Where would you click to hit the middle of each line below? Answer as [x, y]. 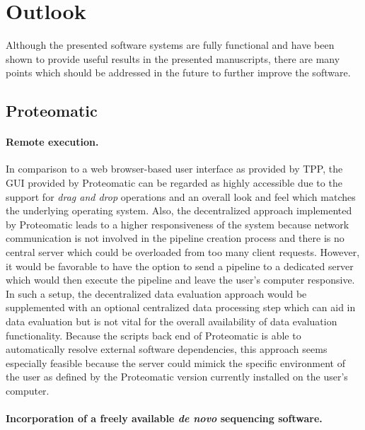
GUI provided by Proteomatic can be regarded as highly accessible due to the [174, 183]
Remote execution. [52, 142]
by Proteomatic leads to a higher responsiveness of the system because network [178, 224]
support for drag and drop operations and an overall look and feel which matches [181, 196]
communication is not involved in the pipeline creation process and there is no [175, 238]
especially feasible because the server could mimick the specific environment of [175, 362]
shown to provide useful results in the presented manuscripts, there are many [173, 58]
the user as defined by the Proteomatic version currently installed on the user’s [177, 377]
